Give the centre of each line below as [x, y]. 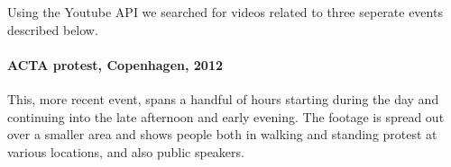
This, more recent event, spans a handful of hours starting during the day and [223, 98]
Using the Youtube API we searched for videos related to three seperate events [225, 12]
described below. [53, 29]
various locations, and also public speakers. [126, 151]
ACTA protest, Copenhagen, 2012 [115, 64]
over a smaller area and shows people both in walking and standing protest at [222, 134]
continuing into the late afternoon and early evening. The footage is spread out [226, 116]
